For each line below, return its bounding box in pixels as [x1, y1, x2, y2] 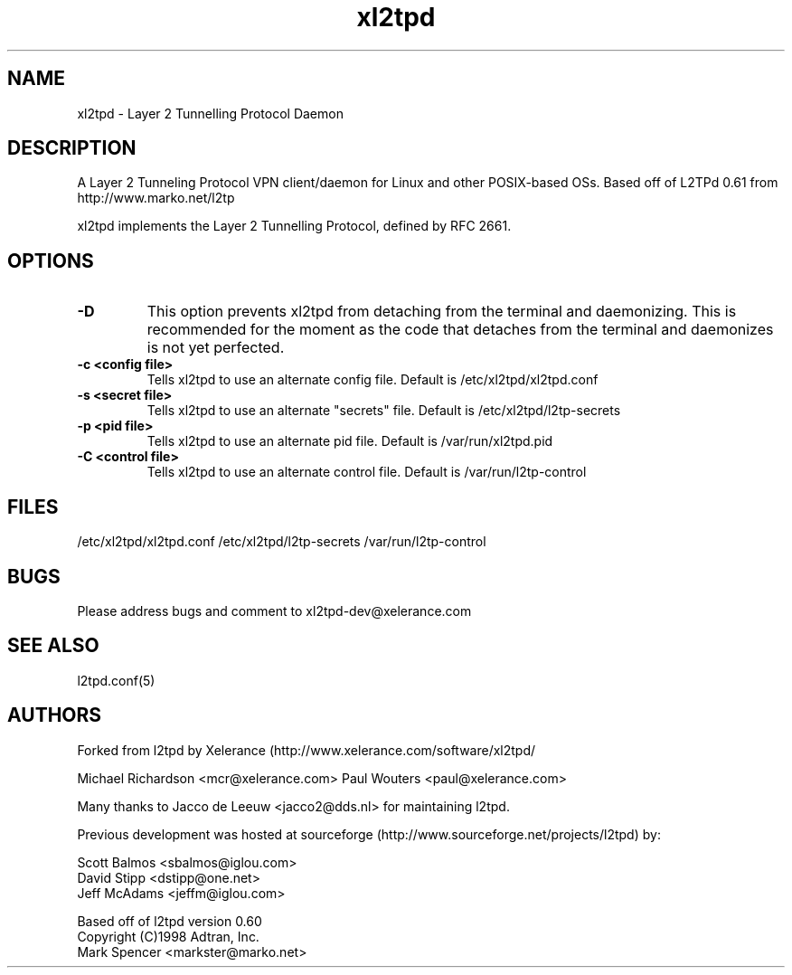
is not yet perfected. [146, 338, 285, 357]
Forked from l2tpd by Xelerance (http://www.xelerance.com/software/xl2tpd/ [77, 742, 536, 758]
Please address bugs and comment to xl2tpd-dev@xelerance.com [77, 602, 472, 619]
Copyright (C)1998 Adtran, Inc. [77, 928, 259, 944]
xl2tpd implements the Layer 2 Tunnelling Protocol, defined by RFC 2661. [77, 218, 512, 234]
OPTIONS [7, 249, 94, 272]
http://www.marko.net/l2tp [77, 190, 235, 206]
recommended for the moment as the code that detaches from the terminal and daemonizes [146, 320, 774, 339]
